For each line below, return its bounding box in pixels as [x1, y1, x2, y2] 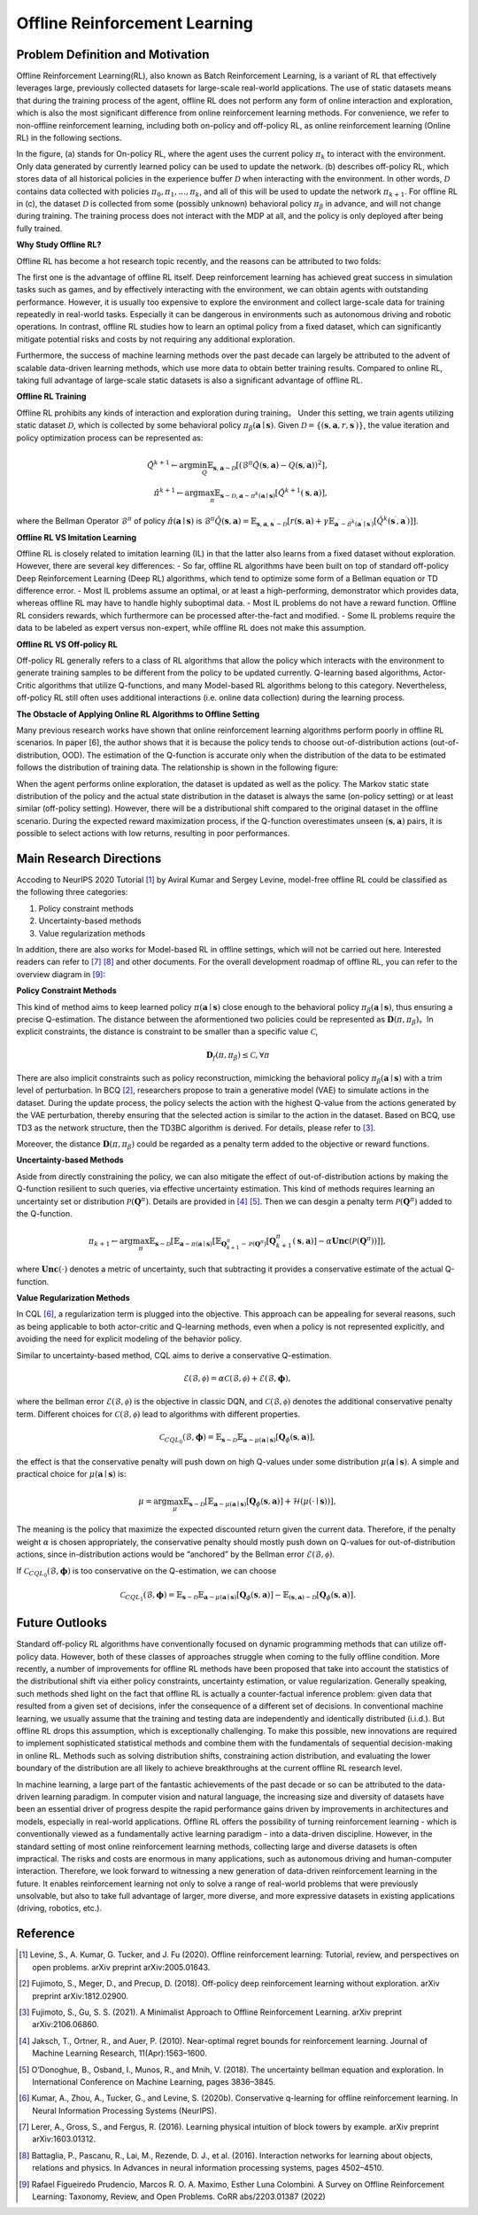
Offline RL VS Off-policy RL [16, 639, 119, 649]
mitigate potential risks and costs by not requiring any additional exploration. [16, 333, 296, 345]
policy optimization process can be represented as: [16, 432, 204, 443]
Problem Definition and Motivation [16, 47, 210, 62]
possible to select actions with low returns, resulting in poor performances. [16, 828, 290, 839]
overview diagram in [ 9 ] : [16, 968, 106, 979]
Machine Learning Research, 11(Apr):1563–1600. [32, 2048, 207, 2059]
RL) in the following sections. [16, 133, 122, 144]
